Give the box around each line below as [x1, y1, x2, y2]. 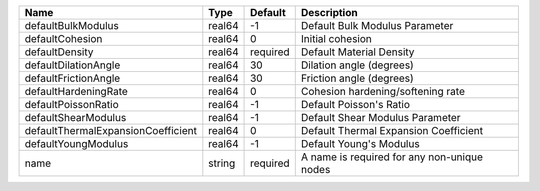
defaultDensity [24, 45, 94, 59]
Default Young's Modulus [300, 137, 420, 150]
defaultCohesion [24, 32, 103, 45]
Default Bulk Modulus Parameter [300, 19, 454, 32]
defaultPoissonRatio [24, 98, 119, 111]
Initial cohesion [300, 32, 372, 45]
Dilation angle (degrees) [300, 58, 414, 72]
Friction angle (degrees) [300, 71, 414, 85]
